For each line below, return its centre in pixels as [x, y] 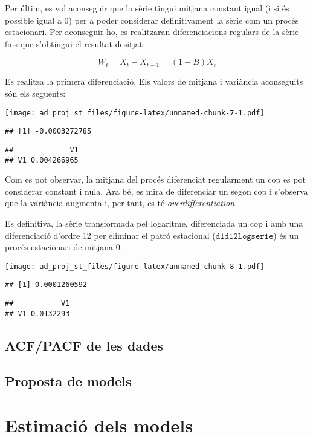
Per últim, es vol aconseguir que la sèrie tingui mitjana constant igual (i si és [147, 8]
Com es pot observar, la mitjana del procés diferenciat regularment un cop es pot [155, 179]
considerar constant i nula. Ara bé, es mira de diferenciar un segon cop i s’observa [156, 191]
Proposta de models [68, 380]
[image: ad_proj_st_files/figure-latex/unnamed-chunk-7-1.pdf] [135, 113]
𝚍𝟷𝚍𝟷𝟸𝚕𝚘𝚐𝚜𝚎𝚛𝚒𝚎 [244, 236]
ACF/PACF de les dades [84, 345]
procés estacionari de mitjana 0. [64, 247]
